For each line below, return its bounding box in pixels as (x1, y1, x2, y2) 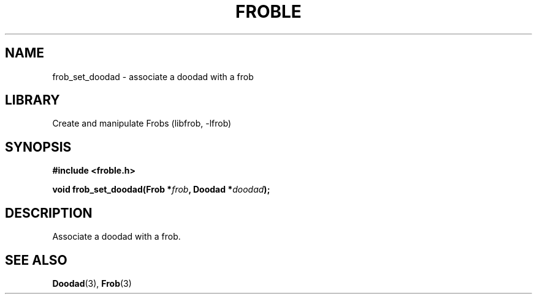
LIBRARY (5, 92, 60, 108)
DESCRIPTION (5, 205, 93, 221)
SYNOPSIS (5, 139, 72, 155)
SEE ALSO (5, 252, 67, 268)
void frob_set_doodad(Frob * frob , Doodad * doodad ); (52, 184, 270, 195)
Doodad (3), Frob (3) (52, 278, 132, 289)
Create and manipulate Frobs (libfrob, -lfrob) (52, 118, 232, 129)
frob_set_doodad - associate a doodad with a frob (52, 71, 254, 82)
